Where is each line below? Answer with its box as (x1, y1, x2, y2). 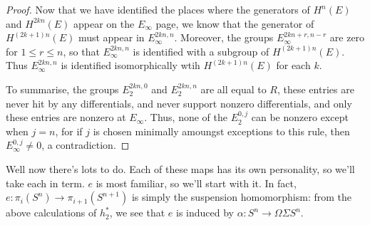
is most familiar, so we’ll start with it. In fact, (96, 175, 297, 190)
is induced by (175, 205, 234, 220)
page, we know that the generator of (155, 16, 314, 31)
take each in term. (6, 175, 85, 190)
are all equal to (200, 81, 267, 96)
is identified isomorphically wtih (61, 58, 200, 73)
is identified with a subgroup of (133, 43, 269, 58)
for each (276, 58, 311, 73)
